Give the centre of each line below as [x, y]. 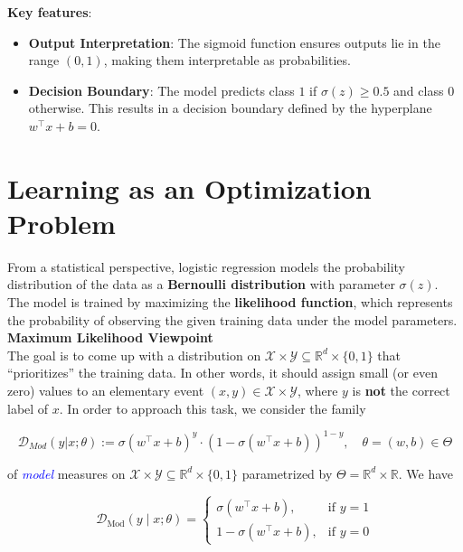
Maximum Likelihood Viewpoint [110, 337]
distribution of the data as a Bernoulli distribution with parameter [201, 284]
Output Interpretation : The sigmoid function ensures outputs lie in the [234, 42]
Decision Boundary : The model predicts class [161, 90]
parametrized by [287, 473]
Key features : [50, 12]
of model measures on [66, 473]
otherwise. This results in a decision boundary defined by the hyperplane [230, 108]
